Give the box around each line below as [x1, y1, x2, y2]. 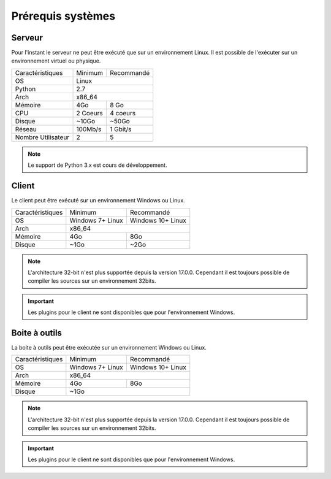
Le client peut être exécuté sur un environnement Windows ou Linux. [11, 197, 185, 204]
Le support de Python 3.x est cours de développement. [28, 161, 167, 169]
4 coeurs [109, 109, 136, 117]
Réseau [15, 125, 37, 133]
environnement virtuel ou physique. [11, 57, 101, 64]
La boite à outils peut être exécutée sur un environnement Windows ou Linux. [11, 344, 207, 351]
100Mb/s [76, 125, 102, 133]
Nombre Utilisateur [15, 132, 70, 141]
